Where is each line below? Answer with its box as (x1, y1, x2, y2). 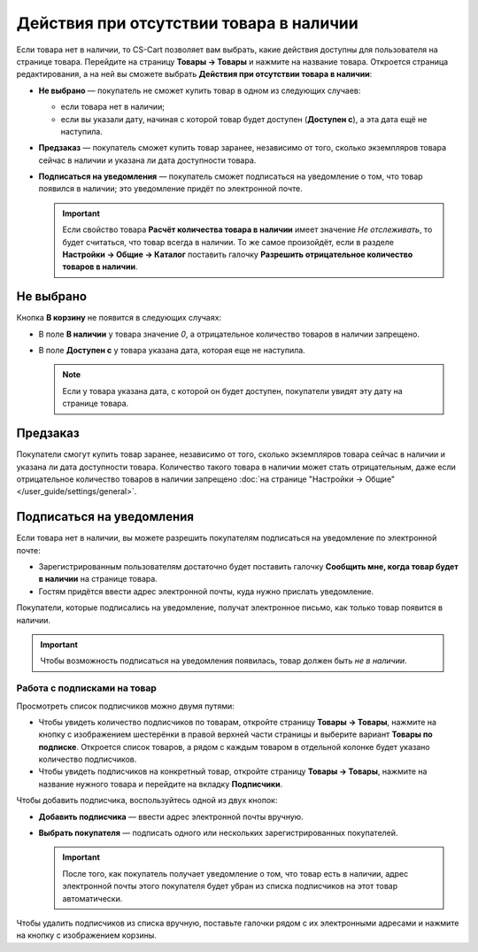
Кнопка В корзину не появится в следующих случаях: (16, 313, 221, 323)
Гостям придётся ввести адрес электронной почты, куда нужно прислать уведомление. (38, 585, 374, 597)
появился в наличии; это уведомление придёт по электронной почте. (38, 183, 303, 194)
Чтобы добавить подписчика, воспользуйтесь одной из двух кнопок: (16, 795, 278, 806)
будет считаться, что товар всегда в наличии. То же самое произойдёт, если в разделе (62, 236, 394, 247)
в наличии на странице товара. (38, 574, 158, 584)
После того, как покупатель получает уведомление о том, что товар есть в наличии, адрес (62, 868, 409, 878)
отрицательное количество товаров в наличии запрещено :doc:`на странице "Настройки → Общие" (16, 474, 396, 484)
